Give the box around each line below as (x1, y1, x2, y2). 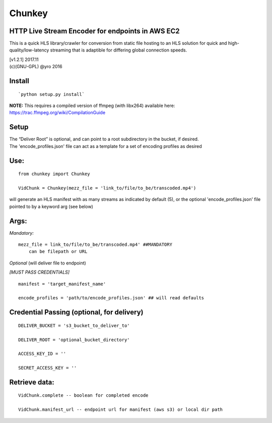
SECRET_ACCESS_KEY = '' (18, 365, 77, 371)
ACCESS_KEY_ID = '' (18, 351, 66, 357)
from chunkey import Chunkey (18, 171, 90, 177)
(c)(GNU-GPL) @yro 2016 (9, 64, 62, 70)
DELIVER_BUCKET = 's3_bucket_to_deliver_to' (18, 323, 130, 328)
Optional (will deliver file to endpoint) (9, 260, 87, 266)
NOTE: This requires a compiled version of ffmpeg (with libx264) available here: (9, 102, 175, 109)
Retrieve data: (9, 378, 55, 386)
